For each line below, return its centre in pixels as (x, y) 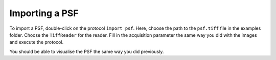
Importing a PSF (44, 13)
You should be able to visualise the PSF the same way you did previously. (87, 51)
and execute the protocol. (37, 42)
